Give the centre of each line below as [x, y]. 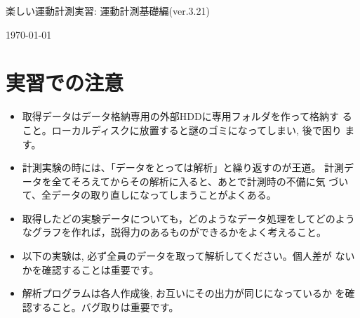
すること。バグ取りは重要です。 [105, 306]
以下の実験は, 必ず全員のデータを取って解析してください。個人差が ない [188, 256]
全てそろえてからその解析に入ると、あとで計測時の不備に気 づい [200, 181]
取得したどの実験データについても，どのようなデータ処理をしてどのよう [188, 218]
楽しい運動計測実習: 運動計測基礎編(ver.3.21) [108, 11]
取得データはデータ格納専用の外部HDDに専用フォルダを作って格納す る [187, 116]
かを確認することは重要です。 [91, 269]
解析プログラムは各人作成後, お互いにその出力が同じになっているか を [184, 293]
